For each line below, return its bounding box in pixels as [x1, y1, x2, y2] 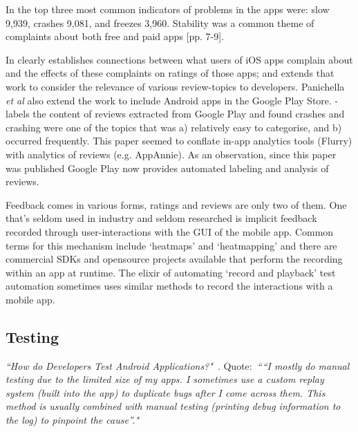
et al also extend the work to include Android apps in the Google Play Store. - [6, 93, 339, 107]
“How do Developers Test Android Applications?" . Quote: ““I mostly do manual [6, 358, 350, 373]
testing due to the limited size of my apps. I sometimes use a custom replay [6, 372, 324, 386]
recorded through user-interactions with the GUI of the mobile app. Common [6, 224, 334, 238]
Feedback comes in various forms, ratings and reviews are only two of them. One [6, 197, 347, 212]
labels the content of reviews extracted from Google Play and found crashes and [6, 106, 345, 121]
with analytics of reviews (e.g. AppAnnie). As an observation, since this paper [6, 147, 337, 161]
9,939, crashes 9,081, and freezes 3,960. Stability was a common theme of [6, 15, 314, 30]
